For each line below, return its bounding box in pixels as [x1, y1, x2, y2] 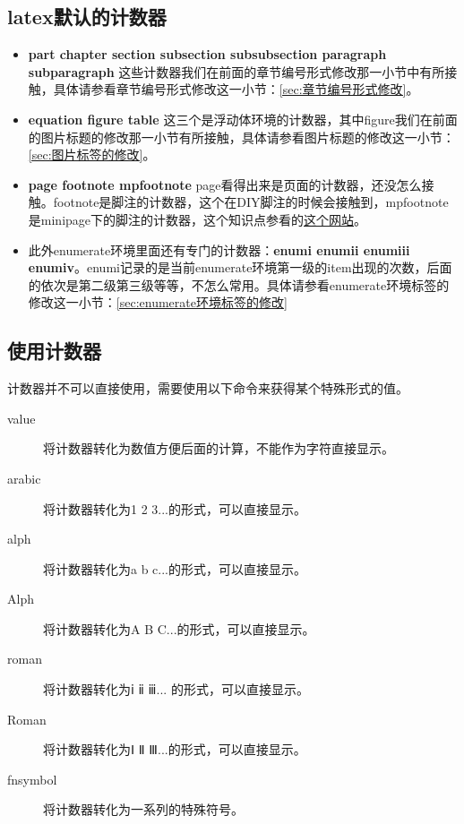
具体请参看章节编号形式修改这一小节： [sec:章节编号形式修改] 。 [53, 80, 419, 99]
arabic [7, 468, 41, 487]
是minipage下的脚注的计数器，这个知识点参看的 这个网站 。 [28, 210, 367, 228]
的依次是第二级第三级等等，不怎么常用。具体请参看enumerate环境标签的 [28, 275, 450, 294]
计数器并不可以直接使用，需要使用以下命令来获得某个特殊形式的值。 [7, 379, 408, 398]
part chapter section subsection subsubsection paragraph [28, 45, 387, 64]
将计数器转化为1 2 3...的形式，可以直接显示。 [43, 499, 306, 518]
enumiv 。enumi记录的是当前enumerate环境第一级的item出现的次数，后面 [28, 258, 452, 277]
